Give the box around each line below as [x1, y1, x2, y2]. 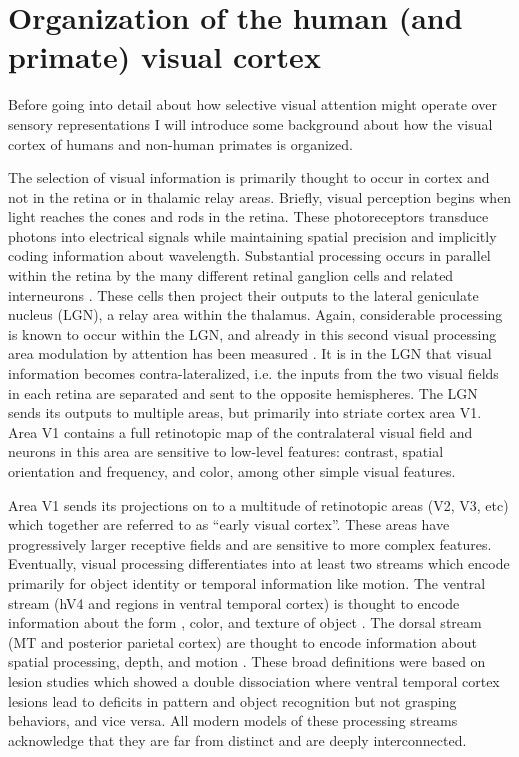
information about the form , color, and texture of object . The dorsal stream [8, 612, 482, 633]
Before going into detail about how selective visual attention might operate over [8, 94, 497, 115]
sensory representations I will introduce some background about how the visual [8, 113, 493, 134]
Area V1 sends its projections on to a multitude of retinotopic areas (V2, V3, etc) [8, 494, 509, 515]
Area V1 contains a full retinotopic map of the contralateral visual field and [8, 421, 473, 442]
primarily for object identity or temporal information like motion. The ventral [8, 572, 486, 593]
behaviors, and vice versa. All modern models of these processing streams [8, 710, 458, 731]
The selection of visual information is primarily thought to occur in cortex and [8, 167, 490, 188]
